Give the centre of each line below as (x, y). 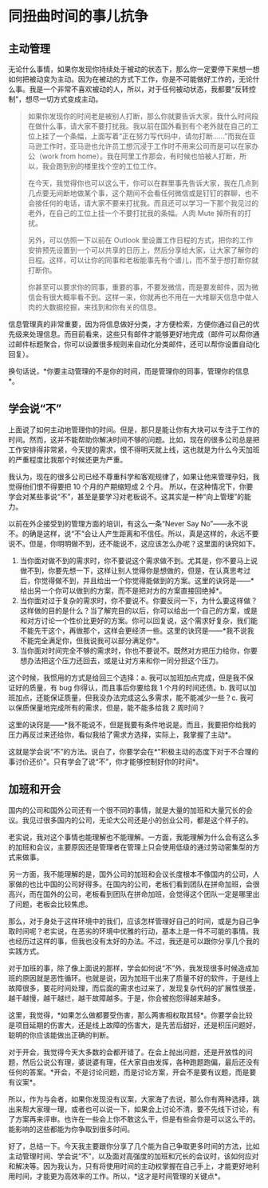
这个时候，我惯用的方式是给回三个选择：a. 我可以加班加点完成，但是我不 (128, 678)
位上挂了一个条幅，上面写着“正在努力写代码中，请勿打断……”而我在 (138, 136)
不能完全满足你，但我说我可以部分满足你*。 (91, 640)
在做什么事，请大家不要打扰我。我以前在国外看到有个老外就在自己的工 (143, 126)
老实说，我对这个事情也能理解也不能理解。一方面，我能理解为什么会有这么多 (134, 837)
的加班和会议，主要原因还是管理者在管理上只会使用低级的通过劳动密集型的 (130, 847)
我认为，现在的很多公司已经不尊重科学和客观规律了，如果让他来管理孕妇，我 (134, 476)
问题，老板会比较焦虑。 (53, 904)
